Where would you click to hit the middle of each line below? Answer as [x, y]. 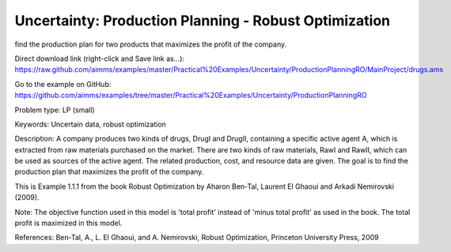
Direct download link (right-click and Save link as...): [100, 58]
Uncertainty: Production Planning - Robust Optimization [203, 21]
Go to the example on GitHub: [63, 84]
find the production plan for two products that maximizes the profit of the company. [151, 44]
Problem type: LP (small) [55, 110]
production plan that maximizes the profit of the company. [109, 172]
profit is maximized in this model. [68, 223]
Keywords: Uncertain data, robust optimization [90, 124]
